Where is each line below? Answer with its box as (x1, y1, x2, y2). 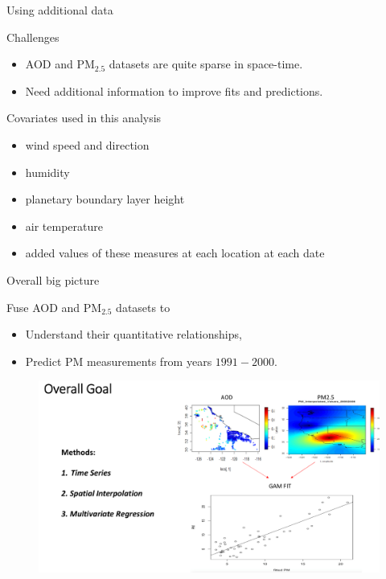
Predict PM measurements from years (25, 352, 212, 369)
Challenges (6, 28, 60, 45)
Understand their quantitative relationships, (25, 326, 242, 343)
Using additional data (6, 2, 113, 18)
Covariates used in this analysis (6, 109, 162, 126)
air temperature (25, 217, 103, 234)
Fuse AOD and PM (6, 298, 102, 315)
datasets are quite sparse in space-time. (109, 55, 303, 72)
